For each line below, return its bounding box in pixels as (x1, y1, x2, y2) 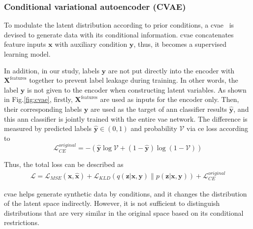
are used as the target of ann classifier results (91, 103, 227, 114)
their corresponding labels (4, 103, 82, 114)
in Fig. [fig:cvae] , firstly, (4, 94, 73, 104)
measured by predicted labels (4, 123, 92, 133)
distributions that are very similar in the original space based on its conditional (4, 207, 244, 218)
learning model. (4, 49, 51, 59)
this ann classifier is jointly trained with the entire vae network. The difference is (4, 113, 248, 124)
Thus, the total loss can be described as (4, 159, 124, 169)
